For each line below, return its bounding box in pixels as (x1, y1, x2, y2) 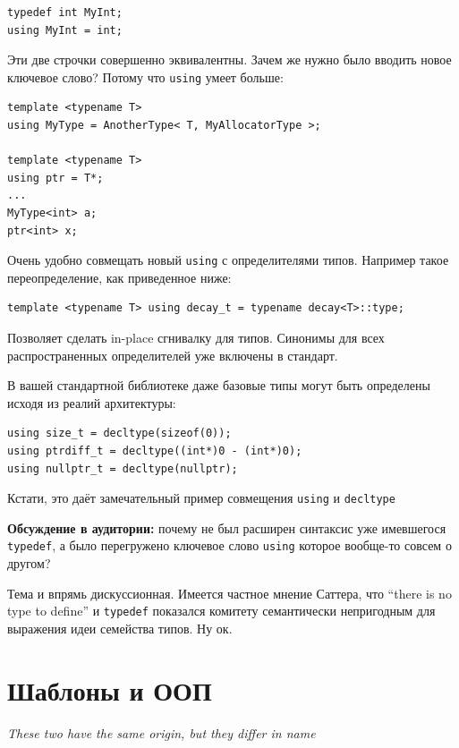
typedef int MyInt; (7, 6, 123, 19)
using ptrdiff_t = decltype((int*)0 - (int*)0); (7, 445, 302, 457)
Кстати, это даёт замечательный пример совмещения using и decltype (7, 489, 395, 507)
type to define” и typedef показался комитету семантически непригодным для (7, 601, 436, 620)
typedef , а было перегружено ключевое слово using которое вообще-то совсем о (7, 536, 452, 555)
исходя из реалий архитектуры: (7, 393, 176, 412)
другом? (7, 554, 51, 573)
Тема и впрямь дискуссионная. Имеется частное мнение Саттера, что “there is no (7, 583, 452, 602)
